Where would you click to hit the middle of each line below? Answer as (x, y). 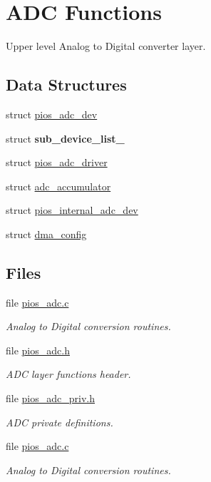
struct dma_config (46, 234)
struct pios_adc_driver (57, 162)
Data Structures (66, 84)
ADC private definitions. (60, 422)
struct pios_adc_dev (52, 114)
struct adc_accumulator (58, 186)
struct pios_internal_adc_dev (72, 210)
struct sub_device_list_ (65, 138)
